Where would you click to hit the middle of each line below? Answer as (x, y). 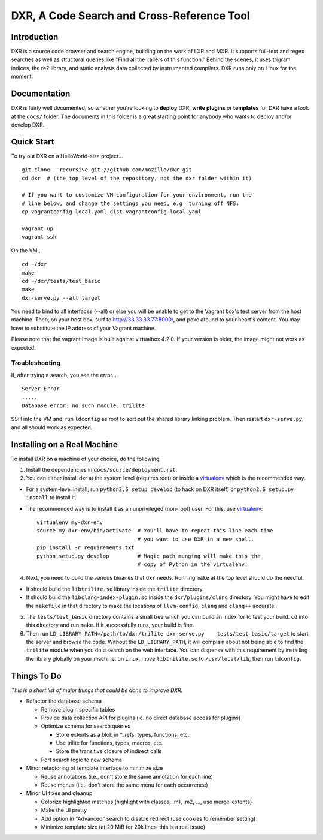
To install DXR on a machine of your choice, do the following (85, 459)
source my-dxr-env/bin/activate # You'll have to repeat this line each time (155, 531)
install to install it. (51, 498)
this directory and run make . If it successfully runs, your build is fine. (110, 625)
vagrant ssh (39, 237)
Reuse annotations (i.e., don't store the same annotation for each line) (127, 776)
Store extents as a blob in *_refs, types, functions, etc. (123, 734)
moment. (22, 76)
